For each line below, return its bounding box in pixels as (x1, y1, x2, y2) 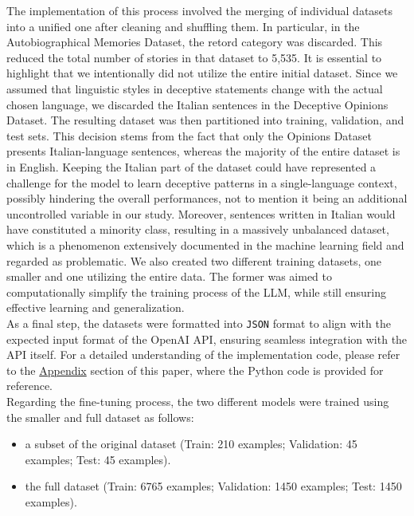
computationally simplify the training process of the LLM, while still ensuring (6, 283, 386, 300)
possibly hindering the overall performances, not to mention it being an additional (6, 190, 408, 207)
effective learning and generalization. (6, 299, 185, 316)
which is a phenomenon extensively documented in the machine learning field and (6, 236, 404, 253)
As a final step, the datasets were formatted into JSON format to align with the (6, 314, 391, 331)
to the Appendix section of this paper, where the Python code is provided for (6, 361, 384, 378)
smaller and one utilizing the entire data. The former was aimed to (6, 268, 333, 285)
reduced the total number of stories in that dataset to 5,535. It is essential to (6, 49, 382, 65)
